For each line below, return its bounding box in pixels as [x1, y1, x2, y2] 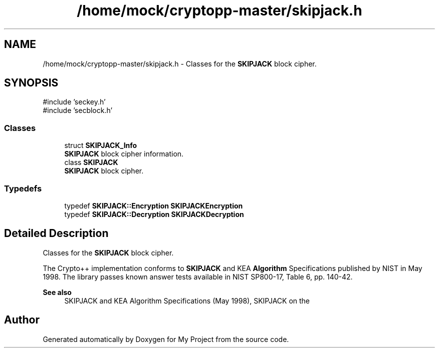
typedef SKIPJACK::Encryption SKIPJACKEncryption [64, 201, 243, 210]
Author [4, 313, 40, 326]
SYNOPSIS [4, 76, 59, 89]
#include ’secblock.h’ [43, 106, 113, 115]
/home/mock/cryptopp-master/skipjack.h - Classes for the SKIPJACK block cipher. [43, 59, 317, 68]
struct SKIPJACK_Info [64, 141, 137, 150]
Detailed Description [4, 227, 109, 240]
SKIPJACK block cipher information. [64, 149, 184, 158]
